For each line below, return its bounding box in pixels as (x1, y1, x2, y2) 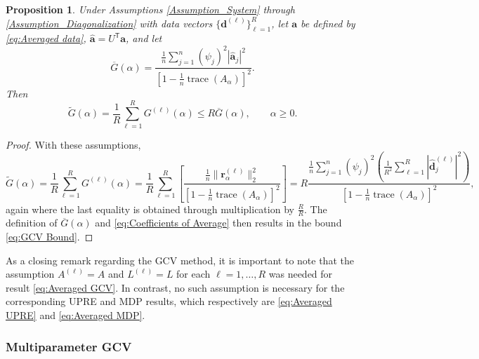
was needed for (268, 266, 333, 281)
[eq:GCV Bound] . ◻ (6, 229, 93, 244)
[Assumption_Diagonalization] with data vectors (6, 15, 213, 30)
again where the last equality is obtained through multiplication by (6, 201, 294, 216)
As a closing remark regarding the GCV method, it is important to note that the (6, 252, 354, 267)
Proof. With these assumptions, (6, 137, 141, 151)
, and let (126, 31, 162, 46)
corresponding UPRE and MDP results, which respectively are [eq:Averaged (6, 294, 332, 309)
